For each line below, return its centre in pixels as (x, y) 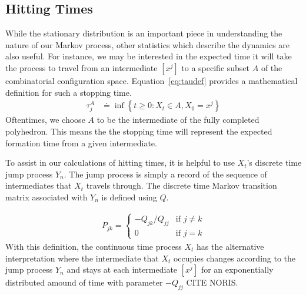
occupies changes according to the (235, 258)
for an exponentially (237, 269)
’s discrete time (274, 162)
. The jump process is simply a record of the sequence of (165, 174)
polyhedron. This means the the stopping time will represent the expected (139, 131)
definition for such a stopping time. (69, 92)
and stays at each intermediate (122, 269)
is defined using (129, 197)
